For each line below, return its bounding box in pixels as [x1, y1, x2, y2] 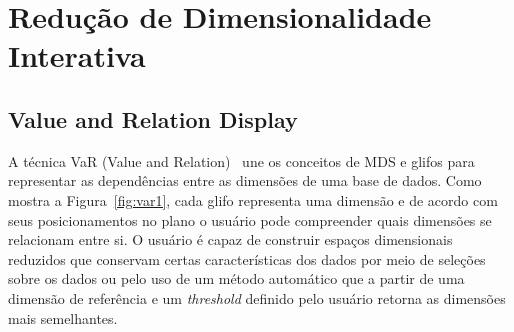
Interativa [8, 35, 146, 76]
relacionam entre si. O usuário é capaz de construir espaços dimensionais [8, 229, 453, 250]
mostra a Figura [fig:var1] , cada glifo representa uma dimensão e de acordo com [8, 189, 498, 210]
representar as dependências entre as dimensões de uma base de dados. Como [8, 170, 482, 191]
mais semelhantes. [8, 307, 118, 328]
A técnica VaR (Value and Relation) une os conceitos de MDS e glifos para [8, 150, 475, 171]
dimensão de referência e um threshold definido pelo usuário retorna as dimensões [8, 287, 506, 308]
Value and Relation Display [8, 103, 298, 134]
